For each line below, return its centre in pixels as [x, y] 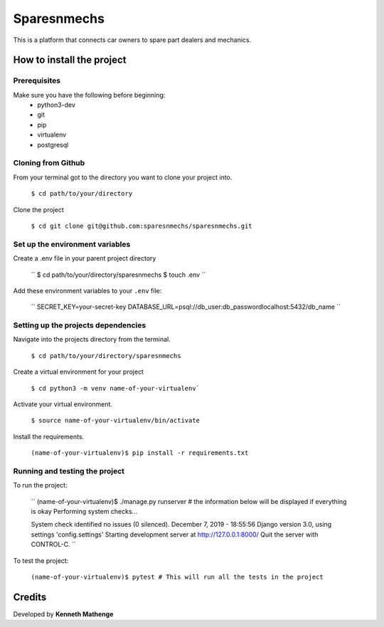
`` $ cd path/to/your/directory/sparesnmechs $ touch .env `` [118, 275]
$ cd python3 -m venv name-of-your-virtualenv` [116, 388]
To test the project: [41, 560]
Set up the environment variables [72, 244]
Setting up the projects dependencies [80, 325]
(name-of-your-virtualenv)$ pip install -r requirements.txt [140, 453]
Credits [30, 597]
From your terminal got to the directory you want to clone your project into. [123, 177]
